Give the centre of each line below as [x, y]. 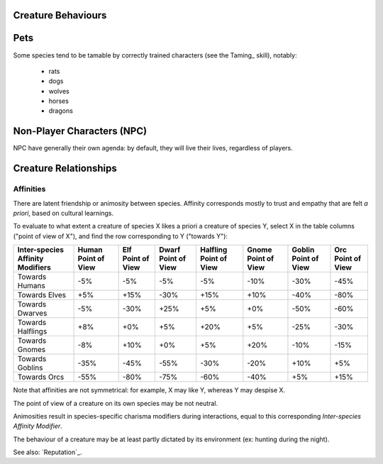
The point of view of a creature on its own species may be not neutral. [116, 403]
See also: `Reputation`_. [48, 452]
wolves [59, 91]
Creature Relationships [65, 169]
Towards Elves [42, 295]
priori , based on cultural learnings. [63, 213]
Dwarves [32, 314]
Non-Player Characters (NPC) [80, 131]
